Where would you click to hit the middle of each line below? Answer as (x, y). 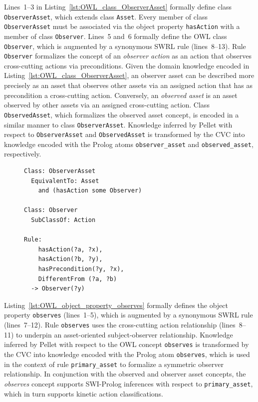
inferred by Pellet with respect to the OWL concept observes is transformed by (127, 344)
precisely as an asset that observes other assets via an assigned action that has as (129, 85)
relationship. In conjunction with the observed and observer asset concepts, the (125, 374)
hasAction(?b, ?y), (70, 259)
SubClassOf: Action (63, 220)
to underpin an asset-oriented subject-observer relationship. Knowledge (125, 334)
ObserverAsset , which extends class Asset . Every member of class (106, 16)
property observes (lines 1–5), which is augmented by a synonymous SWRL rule (129, 315)
